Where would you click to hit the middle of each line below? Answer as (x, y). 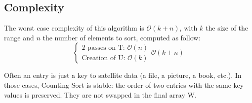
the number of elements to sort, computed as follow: (122, 37)
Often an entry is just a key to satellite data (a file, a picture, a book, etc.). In (123, 75)
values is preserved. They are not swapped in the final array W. (100, 94)
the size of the (227, 28)
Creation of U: (104, 58)
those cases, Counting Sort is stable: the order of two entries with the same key (124, 85)
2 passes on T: (103, 48)
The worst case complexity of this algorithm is (74, 28)
